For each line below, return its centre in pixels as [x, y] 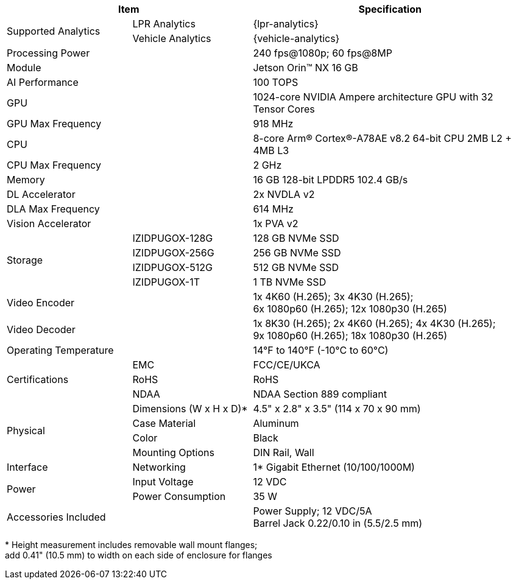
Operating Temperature [60, 350]
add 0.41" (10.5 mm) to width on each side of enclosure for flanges [139, 555]
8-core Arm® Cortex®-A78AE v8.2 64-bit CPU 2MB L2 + [382, 138]
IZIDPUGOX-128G [173, 238]
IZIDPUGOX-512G [172, 267]
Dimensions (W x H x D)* [190, 409]
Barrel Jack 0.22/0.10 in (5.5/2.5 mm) [338, 523]
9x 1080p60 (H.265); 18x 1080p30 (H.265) [350, 336]
